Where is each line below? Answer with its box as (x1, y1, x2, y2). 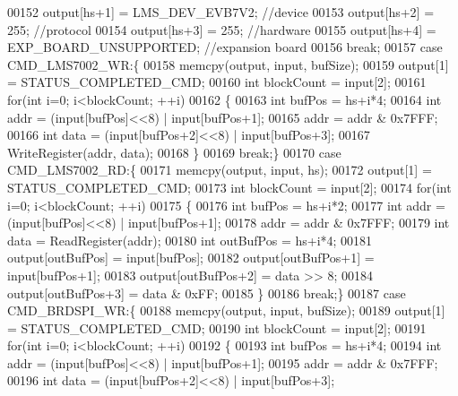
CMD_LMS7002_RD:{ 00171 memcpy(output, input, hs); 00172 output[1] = (7, 160, 432, 179)
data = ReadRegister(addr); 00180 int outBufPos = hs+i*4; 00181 (7, 230, 373, 249)
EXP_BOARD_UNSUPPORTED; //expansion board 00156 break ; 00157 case (7, 38, 443, 56)
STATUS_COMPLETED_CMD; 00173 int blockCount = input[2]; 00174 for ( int (7, 177, 452, 196)
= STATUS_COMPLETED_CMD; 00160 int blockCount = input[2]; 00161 (7, 73, 427, 91)
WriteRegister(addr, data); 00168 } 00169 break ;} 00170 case (7, 142, 341, 161)
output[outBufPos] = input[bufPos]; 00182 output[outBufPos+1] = (7, 248, 375, 267)
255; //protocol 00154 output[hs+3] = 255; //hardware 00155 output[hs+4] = (7, 20, 436, 39)
